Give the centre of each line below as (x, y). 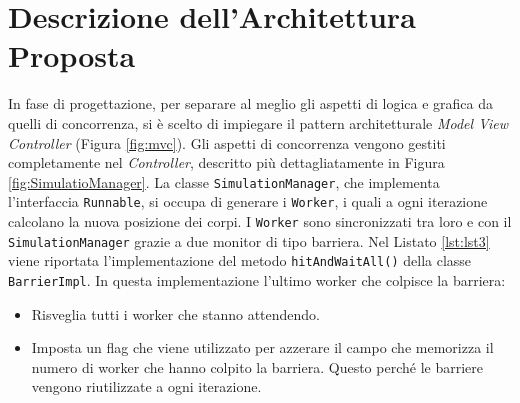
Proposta (72, 55)
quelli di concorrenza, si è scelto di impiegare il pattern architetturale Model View (258, 122)
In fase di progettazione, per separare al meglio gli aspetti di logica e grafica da (250, 103)
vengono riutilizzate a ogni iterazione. (146, 386)
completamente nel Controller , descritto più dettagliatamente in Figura (226, 162)
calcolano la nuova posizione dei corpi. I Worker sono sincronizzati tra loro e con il (260, 221)
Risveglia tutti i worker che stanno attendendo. (175, 313)
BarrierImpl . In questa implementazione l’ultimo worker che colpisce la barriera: (257, 279)
